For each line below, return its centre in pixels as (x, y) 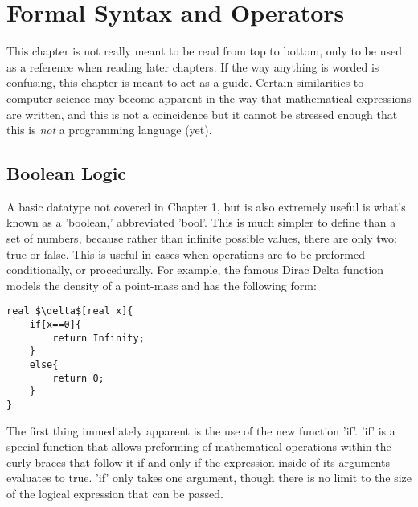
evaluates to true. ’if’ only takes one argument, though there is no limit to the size (209, 478)
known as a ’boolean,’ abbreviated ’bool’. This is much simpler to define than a (201, 222)
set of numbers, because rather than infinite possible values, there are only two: (202, 238)
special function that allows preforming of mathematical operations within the (199, 446)
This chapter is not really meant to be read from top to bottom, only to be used (204, 51)
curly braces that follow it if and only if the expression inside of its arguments (199, 462)
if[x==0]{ (55, 325)
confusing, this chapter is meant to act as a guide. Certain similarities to (185, 82)
